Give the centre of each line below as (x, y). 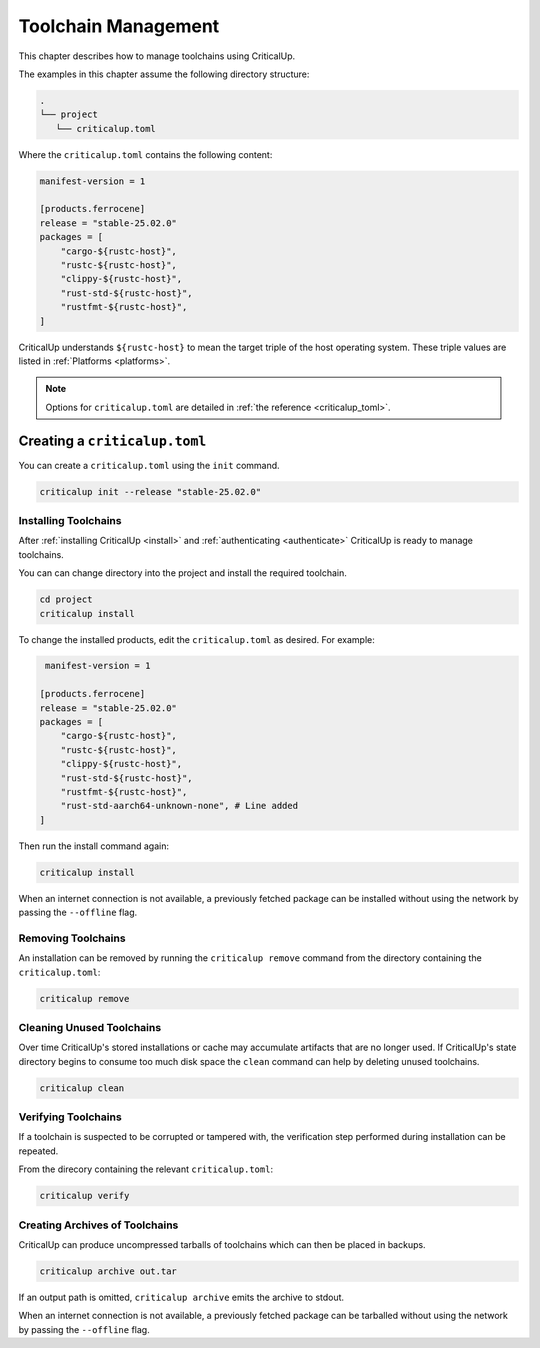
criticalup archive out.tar (108, 1271)
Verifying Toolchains (70, 1117)
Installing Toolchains (70, 520)
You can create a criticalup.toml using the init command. (149, 465)
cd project (66, 599)
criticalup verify (84, 1196)
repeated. (38, 1151)
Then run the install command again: (94, 846)
